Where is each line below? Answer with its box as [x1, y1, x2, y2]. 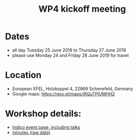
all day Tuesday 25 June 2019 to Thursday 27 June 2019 [12, 47, 126, 53]
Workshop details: [5, 108, 82, 119]
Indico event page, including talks [12, 124, 80, 130]
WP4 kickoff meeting [38, 3, 126, 15]
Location [5, 70, 42, 81]
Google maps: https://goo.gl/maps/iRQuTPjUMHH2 [12, 91, 115, 96]
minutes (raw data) [12, 129, 50, 135]
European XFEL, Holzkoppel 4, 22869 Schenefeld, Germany [12, 86, 133, 92]
